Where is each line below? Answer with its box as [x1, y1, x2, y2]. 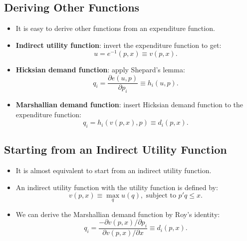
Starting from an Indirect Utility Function [4, 142, 227, 157]
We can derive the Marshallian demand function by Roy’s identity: [15, 209, 220, 219]
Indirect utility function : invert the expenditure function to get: [15, 39, 222, 50]
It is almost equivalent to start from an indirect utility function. [15, 165, 212, 176]
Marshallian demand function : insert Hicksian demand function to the [15, 99, 244, 109]
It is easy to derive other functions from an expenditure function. [15, 23, 215, 33]
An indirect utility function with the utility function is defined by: [15, 182, 218, 192]
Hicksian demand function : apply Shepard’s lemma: [15, 64, 185, 75]
